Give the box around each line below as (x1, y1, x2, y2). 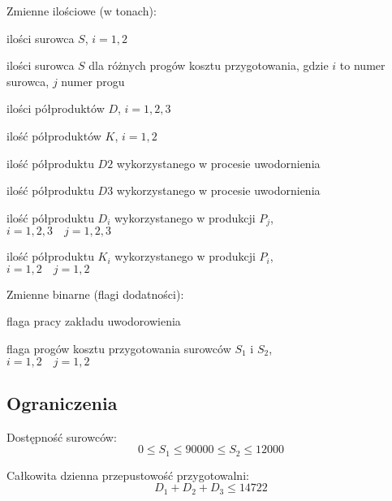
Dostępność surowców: (6, 428, 117, 445)
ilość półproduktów (6, 127, 101, 144)
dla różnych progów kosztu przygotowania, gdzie (88, 57, 329, 74)
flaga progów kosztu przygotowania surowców (6, 339, 231, 356)
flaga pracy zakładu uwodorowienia (6, 313, 181, 330)
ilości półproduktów (6, 100, 105, 117)
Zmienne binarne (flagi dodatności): (6, 285, 184, 302)
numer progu (61, 72, 125, 89)
